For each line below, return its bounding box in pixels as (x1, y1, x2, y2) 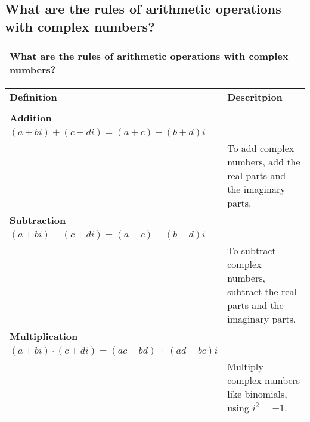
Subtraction (10, 212, 66, 227)
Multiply (227, 359, 263, 373)
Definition (10, 89, 57, 104)
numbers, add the (227, 154, 300, 168)
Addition (10, 110, 52, 124)
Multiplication (10, 329, 78, 343)
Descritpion (227, 89, 283, 104)
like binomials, (227, 386, 287, 401)
